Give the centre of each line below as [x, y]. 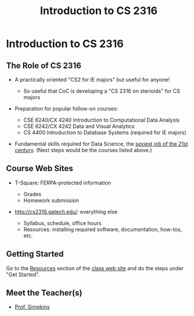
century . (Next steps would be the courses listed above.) [83, 150]
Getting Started [35, 254]
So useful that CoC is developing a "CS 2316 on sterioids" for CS [102, 91]
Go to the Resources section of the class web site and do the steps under [95, 268]
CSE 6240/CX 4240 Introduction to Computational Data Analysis [101, 120]
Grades [32, 194]
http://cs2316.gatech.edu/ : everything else [66, 211]
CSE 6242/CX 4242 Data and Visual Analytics [79, 126]
